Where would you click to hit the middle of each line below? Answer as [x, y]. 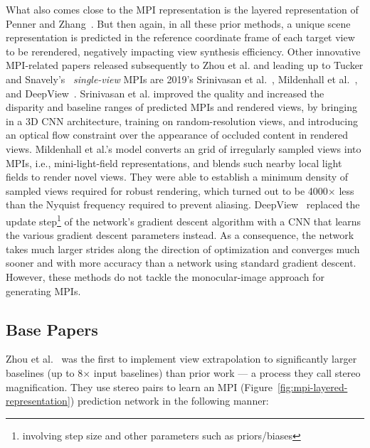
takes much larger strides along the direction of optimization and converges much [183, 249]
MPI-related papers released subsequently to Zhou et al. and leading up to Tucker [185, 65]
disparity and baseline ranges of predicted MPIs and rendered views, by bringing [181, 107]
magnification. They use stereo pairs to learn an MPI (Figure [139, 386]
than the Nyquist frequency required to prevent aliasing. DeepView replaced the [183, 204]
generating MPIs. [43, 290]
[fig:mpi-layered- [312, 386]
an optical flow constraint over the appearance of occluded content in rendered [177, 135]
